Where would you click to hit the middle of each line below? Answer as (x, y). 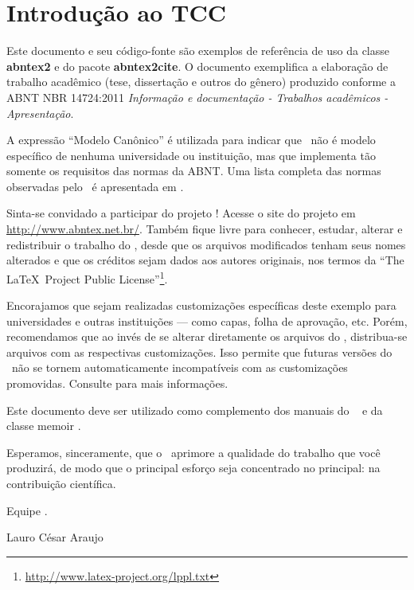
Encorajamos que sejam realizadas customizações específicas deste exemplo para (201, 305)
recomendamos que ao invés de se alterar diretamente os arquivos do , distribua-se (207, 336)
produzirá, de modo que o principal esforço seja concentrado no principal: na (193, 468)
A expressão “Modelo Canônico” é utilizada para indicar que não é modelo (191, 140)
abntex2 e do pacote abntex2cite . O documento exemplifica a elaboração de (197, 66)
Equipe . (27, 510)
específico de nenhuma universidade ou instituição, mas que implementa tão (191, 155)
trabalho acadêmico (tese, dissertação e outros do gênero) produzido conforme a (201, 82)
